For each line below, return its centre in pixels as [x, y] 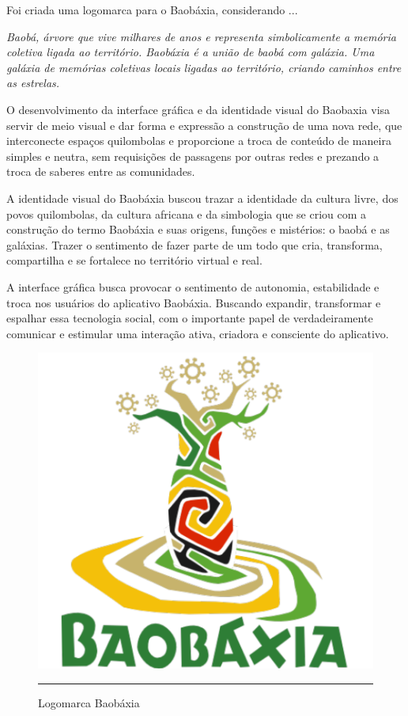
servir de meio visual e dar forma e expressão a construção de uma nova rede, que [204, 125]
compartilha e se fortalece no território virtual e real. [134, 260]
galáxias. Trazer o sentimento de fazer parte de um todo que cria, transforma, [195, 244]
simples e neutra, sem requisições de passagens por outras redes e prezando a [193, 156]
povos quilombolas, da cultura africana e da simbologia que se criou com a [187, 213]
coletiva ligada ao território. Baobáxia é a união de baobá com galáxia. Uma [191, 52]
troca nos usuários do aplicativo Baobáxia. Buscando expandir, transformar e [194, 302]
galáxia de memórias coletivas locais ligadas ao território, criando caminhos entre [204, 67]
